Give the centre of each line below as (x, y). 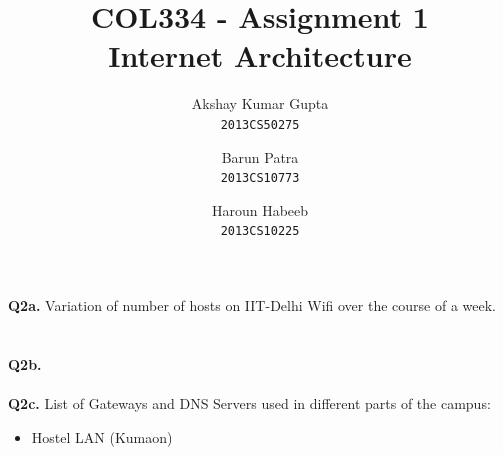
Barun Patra (260, 156)
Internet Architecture (260, 55)
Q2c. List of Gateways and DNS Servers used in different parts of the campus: (249, 403)
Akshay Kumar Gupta (260, 103)
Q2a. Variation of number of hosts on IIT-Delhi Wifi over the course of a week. (252, 305)
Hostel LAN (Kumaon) (102, 436)
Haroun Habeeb (260, 209)
